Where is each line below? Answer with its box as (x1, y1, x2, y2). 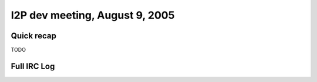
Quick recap (11, 31, 57, 41)
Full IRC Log (11, 61, 55, 71)
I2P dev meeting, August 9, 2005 (11, 9, 175, 22)
